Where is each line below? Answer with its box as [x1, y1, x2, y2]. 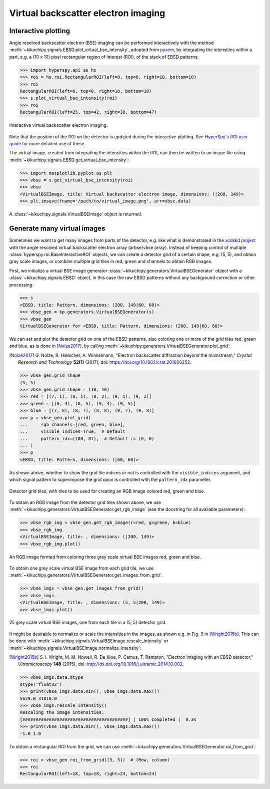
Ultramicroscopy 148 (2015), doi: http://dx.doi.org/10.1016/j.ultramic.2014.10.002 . [18, 661, 184, 667]
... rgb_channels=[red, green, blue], [19, 421, 125, 427]
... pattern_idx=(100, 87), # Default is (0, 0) [19, 436, 154, 441]
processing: [9, 282, 34, 288]
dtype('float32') [19, 681, 62, 687]
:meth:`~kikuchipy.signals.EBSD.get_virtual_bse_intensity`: [9, 157, 129, 163]
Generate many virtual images [9, 224, 105, 233]
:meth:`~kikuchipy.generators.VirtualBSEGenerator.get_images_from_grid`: [9, 572, 162, 578]
